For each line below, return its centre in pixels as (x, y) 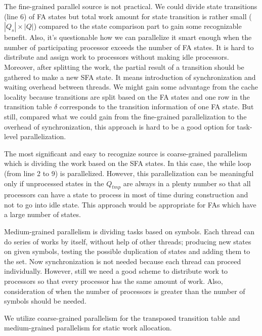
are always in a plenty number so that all (187, 183)
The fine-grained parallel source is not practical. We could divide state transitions (131, 6)
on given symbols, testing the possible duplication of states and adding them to (127, 251)
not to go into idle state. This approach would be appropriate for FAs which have (130, 204)
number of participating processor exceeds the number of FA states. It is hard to (129, 47)
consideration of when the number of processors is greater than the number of (125, 291)
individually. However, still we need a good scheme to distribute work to (116, 271)
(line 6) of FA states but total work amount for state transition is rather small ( (128, 16)
